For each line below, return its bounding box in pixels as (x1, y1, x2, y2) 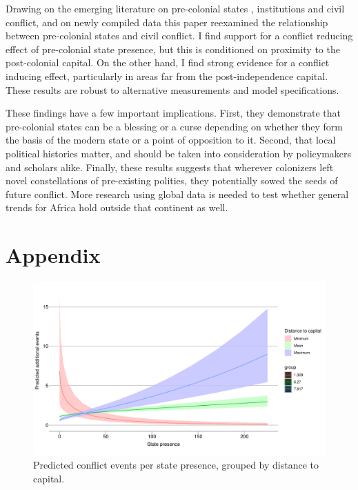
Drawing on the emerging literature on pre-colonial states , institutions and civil (6, 1, 345, 15)
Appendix (6, 241, 101, 269)
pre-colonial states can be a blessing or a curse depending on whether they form (6, 119, 344, 133)
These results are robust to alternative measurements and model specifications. (6, 82, 339, 97)
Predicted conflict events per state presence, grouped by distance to (33, 458, 319, 472)
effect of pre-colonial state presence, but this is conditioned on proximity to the (6, 41, 340, 56)
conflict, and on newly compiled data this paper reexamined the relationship (6, 14, 328, 29)
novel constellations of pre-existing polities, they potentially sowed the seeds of (6, 173, 338, 188)
